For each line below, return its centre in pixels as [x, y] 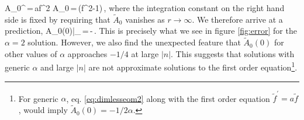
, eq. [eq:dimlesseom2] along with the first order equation [168, 98]
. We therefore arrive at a [237, 19]
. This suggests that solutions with [233, 53]
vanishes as [145, 19]
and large [57, 67]
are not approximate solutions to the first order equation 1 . [193, 66]
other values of [31, 53]
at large [145, 53]
